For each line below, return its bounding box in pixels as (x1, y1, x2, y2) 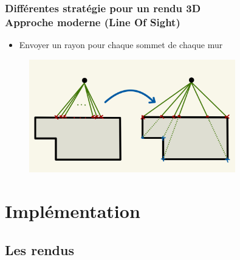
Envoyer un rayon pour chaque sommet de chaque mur (19, 38, 223, 51)
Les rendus (5, 240, 74, 259)
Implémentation (5, 199, 140, 223)
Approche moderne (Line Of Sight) (5, 14, 180, 29)
